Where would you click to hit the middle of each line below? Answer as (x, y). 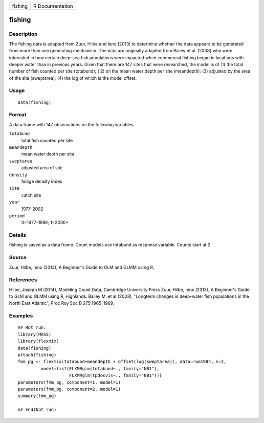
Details (18, 235)
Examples (21, 316)
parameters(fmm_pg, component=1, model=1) (69, 382)
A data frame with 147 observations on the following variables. (72, 124)
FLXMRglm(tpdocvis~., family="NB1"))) (116, 376)
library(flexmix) (38, 341)
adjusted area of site (42, 168)
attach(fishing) (37, 355)
